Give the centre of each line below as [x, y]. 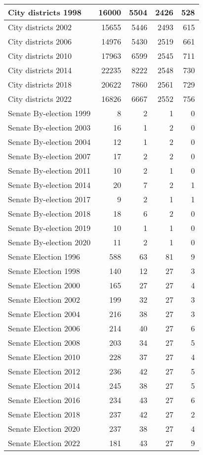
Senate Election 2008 [44, 342]
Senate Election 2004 [44, 314]
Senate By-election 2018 [49, 213]
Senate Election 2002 [44, 299]
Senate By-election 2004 [49, 142]
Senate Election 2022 [44, 443]
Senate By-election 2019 [49, 228]
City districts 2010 [40, 56]
